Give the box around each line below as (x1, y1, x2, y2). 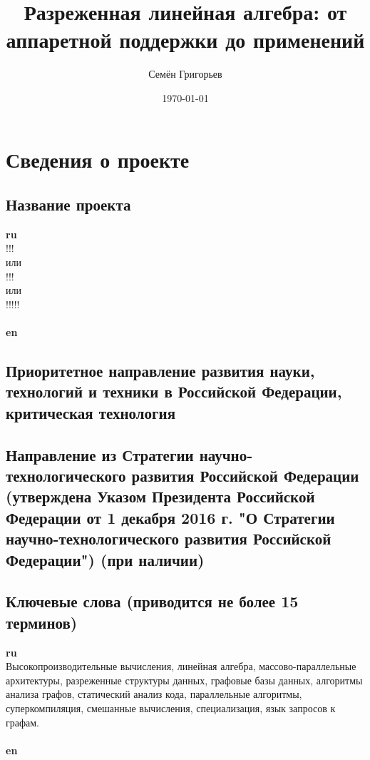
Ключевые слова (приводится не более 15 (6, 590, 299, 612)
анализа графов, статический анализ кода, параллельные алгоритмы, (6, 686, 302, 701)
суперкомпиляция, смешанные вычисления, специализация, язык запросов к (6, 700, 336, 715)
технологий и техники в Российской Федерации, (6, 380, 342, 402)
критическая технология (6, 401, 176, 423)
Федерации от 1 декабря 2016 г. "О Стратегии (6, 506, 335, 528)
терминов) (6, 611, 78, 633)
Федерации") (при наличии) (6, 548, 205, 570)
